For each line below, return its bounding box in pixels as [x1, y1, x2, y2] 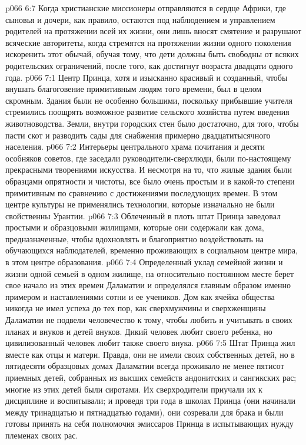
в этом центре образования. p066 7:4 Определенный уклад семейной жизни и [5, 256, 283, 268]
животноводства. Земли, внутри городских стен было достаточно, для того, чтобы [5, 117, 299, 129]
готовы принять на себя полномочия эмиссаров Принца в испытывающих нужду [5, 417, 294, 430]
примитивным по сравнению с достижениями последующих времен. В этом [5, 186, 278, 199]
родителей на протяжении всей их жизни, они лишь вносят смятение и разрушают [5, 25, 302, 37]
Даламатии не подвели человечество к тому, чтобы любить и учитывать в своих [5, 314, 292, 326]
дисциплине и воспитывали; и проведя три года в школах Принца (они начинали [5, 394, 295, 407]
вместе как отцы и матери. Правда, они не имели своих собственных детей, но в [5, 348, 295, 360]
